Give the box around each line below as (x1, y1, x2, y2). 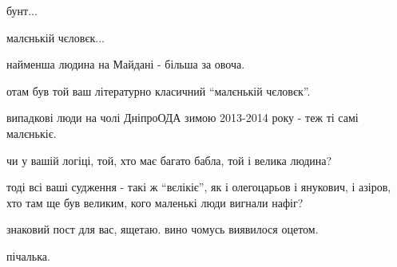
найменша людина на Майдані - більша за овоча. (6, 56, 245, 73)
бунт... (6, 2, 38, 18)
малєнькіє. (6, 124, 57, 141)
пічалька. (6, 247, 50, 264)
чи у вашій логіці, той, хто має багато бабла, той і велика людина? (6, 151, 332, 168)
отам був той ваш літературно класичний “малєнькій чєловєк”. (6, 82, 311, 99)
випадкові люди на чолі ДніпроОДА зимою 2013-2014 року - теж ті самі (6, 109, 359, 126)
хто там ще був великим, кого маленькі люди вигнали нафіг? (6, 194, 304, 210)
